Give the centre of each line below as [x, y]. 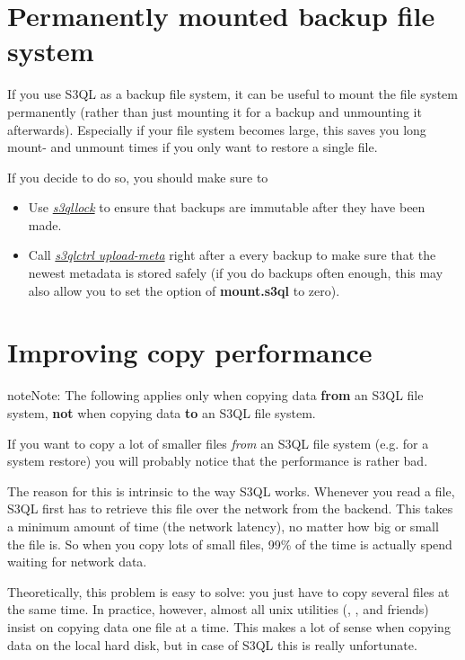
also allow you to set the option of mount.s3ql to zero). [184, 290]
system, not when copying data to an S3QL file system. [162, 412]
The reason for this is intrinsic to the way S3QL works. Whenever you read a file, [231, 491]
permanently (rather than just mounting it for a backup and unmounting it [215, 111]
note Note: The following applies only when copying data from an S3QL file [215, 395]
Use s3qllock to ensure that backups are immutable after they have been [227, 207]
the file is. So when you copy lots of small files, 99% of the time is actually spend [230, 544]
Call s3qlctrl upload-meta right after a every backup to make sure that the [232, 255]
